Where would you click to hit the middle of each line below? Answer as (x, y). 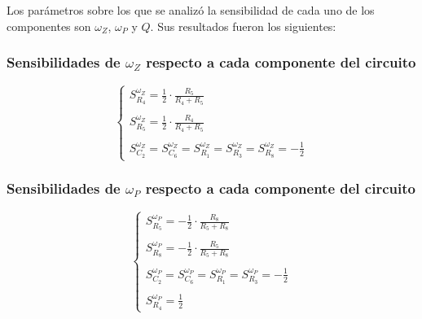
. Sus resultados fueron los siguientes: (243, 26)
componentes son (49, 26)
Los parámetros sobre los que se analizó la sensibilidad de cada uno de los (191, 10)
